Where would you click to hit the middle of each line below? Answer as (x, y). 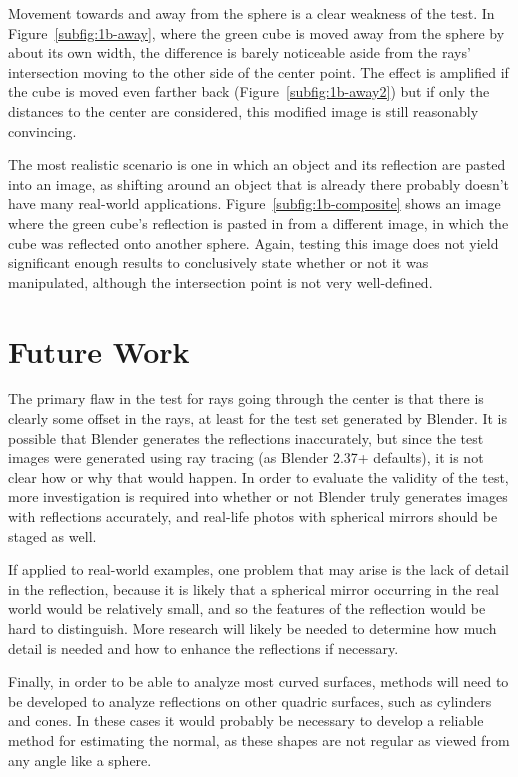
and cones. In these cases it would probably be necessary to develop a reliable (246, 720)
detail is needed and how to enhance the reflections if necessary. (203, 647)
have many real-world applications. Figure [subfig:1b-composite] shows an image (254, 203)
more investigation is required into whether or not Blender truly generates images (258, 496)
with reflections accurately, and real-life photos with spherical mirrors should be (253, 516)
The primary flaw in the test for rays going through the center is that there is (246, 398)
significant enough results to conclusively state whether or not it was (218, 262)
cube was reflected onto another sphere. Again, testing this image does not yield (253, 242)
